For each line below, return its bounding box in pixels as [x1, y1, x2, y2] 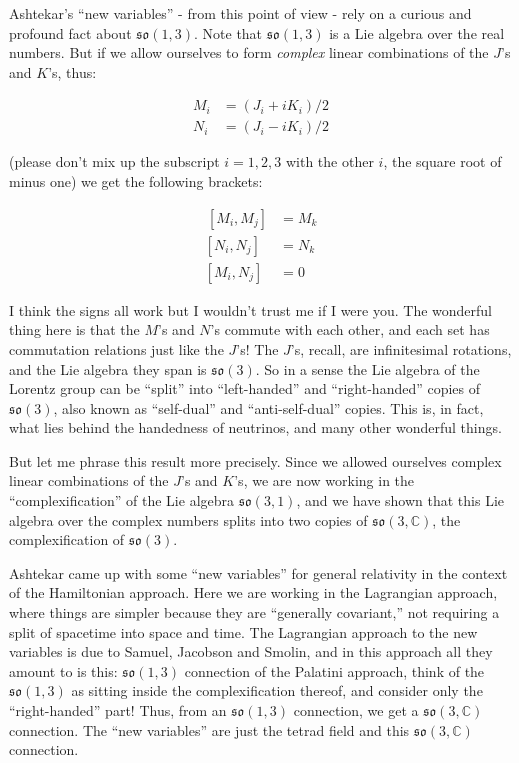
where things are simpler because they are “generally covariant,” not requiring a [9, 602, 500, 623]
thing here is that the [9, 319, 140, 340]
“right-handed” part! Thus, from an [9, 700, 227, 720]
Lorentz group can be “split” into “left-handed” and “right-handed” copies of [9, 378, 481, 399]
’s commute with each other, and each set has [210, 319, 490, 340]
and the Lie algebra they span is [9, 358, 207, 379]
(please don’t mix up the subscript [9, 151, 220, 172]
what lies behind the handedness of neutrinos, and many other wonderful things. [9, 417, 502, 438]
